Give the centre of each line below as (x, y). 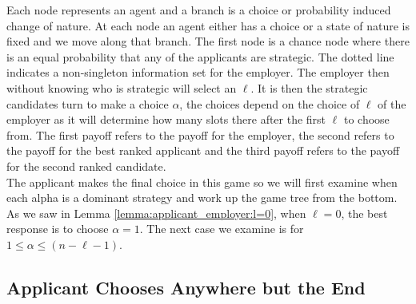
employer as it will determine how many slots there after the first (166, 119)
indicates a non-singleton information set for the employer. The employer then (198, 72)
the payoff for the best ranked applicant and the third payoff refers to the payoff (203, 150)
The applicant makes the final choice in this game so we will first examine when (202, 182)
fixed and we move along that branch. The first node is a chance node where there (208, 41)
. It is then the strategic (309, 87)
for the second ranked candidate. (86, 166)
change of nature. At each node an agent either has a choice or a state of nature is (208, 25)
